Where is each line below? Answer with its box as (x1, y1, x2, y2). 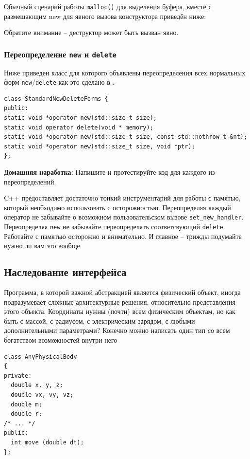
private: (4, 372, 32, 379)
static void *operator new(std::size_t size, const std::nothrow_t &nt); (4, 133, 248, 141)
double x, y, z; (11, 382, 63, 389)
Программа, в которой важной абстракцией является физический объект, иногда (4, 287, 241, 297)
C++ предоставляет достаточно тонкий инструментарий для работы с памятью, (4, 193, 241, 203)
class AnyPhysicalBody (4, 353, 77, 360)
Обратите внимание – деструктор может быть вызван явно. (4, 27, 179, 37)
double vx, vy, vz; (11, 391, 74, 399)
